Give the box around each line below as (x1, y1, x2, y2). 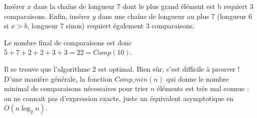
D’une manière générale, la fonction (4, 73, 113, 84)
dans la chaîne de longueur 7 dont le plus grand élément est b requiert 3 (33, 1, 254, 11)
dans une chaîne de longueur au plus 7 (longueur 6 (98, 10, 253, 21)
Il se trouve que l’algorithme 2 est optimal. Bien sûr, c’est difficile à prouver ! (4, 63, 240, 74)
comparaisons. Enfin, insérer (4, 10, 90, 21)
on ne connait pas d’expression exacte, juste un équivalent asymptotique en (4, 93, 234, 103)
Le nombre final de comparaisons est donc (4, 37, 132, 47)
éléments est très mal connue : (157, 83, 249, 94)
